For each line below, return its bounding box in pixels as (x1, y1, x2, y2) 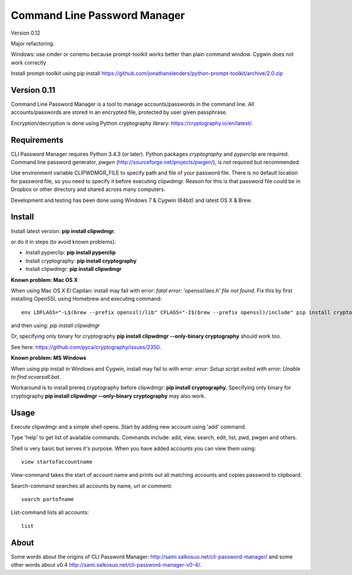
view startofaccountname (21, 458, 93, 465)
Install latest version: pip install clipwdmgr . (11, 227, 116, 234)
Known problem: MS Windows (11, 354, 87, 361)
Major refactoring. (11, 40, 55, 47)
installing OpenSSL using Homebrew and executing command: (11, 295, 162, 302)
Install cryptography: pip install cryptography (25, 257, 137, 264)
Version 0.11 (11, 85, 56, 95)
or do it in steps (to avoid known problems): (11, 238, 117, 245)
